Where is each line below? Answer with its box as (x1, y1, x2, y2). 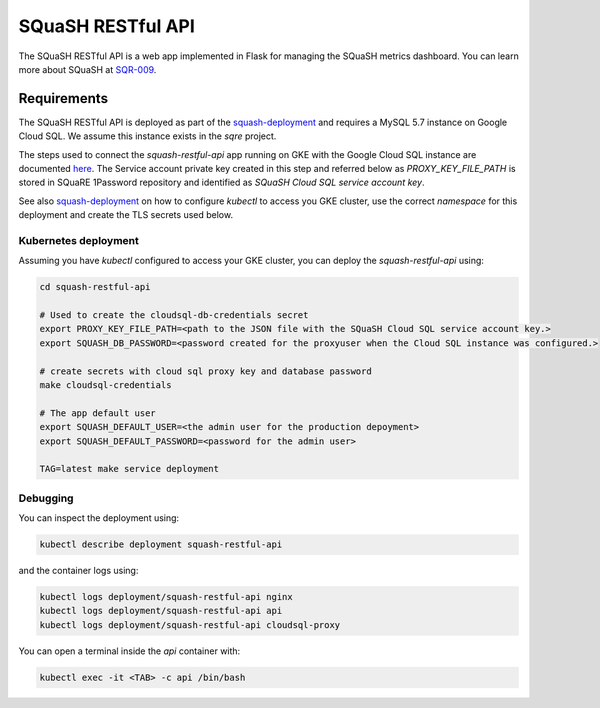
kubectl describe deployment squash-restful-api (39, 539, 283, 550)
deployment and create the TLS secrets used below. (18, 209, 234, 221)
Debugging (18, 491, 74, 505)
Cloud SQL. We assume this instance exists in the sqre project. (18, 130, 277, 142)
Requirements (18, 90, 109, 107)
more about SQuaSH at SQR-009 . (18, 63, 157, 75)
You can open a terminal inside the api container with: (18, 645, 241, 657)
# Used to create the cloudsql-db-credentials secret (39, 310, 309, 321)
